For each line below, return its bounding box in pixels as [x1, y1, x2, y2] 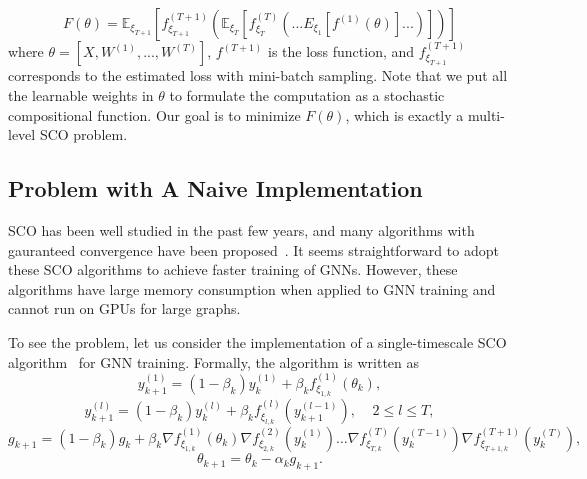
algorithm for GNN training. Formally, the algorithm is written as [8, 351, 420, 372]
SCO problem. [39, 124, 128, 145]
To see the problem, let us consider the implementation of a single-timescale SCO [8, 331, 507, 352]
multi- [467, 104, 505, 125]
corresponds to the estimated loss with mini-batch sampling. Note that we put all [8, 65, 508, 86]
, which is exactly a [345, 104, 464, 125]
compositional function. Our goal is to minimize [8, 104, 301, 125]
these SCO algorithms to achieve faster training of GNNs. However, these [8, 259, 458, 280]
